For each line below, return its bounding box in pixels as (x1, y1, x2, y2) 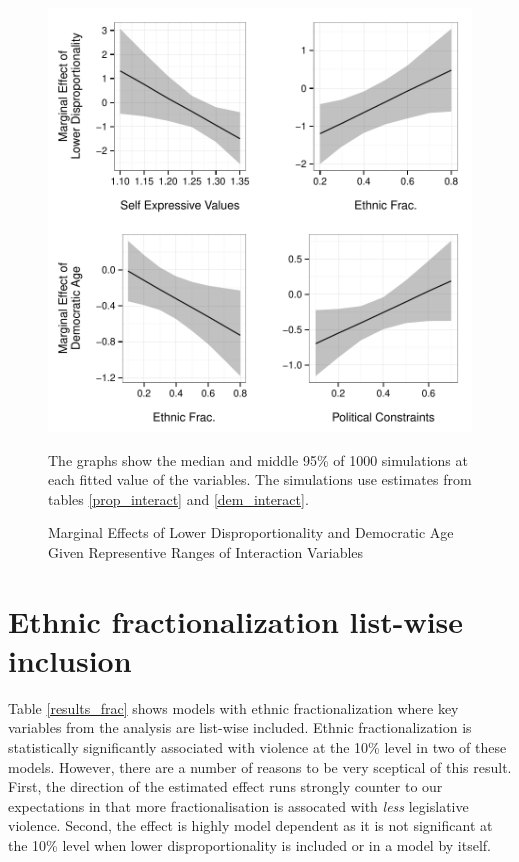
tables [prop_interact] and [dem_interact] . (48, 488, 309, 509)
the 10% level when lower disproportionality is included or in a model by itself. (8, 835, 492, 856)
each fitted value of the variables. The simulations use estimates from (48, 469, 472, 490)
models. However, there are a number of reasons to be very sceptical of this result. (8, 756, 512, 777)
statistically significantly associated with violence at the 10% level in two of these (8, 737, 507, 758)
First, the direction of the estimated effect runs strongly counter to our (8, 776, 443, 797)
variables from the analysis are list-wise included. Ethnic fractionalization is (8, 717, 472, 738)
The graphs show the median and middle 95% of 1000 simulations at (48, 449, 468, 470)
